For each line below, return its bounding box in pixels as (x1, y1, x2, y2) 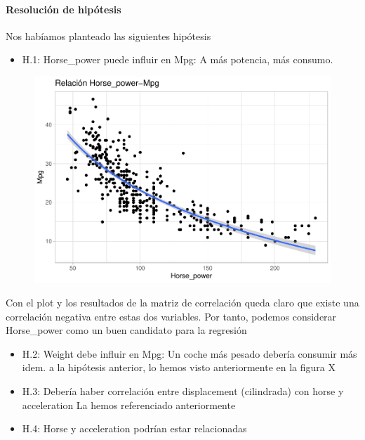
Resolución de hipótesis (6, 1, 121, 16)
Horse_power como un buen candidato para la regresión (6, 323, 247, 337)
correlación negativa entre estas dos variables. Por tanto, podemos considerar (6, 309, 337, 323)
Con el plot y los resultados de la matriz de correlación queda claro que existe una (6, 295, 359, 310)
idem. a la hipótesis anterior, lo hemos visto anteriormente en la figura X (22, 360, 336, 375)
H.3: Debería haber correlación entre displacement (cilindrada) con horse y (22, 384, 344, 399)
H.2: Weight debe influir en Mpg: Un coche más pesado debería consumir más (22, 346, 357, 361)
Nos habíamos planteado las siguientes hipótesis (6, 28, 211, 43)
